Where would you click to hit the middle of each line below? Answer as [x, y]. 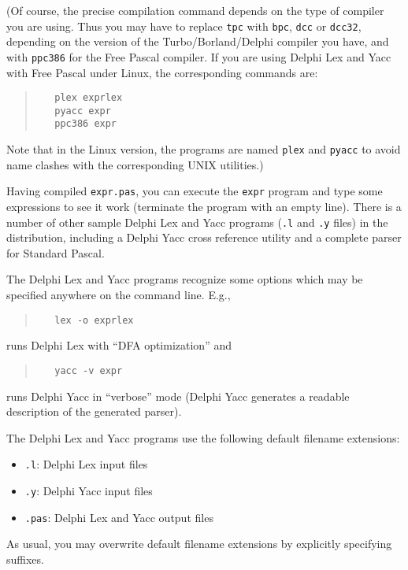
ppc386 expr [86, 124]
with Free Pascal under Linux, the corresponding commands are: [162, 72]
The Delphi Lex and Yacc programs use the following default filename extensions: [203, 437]
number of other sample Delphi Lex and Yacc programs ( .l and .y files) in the [197, 222]
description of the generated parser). [94, 411]
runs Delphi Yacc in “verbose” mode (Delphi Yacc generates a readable [178, 396]
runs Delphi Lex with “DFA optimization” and [119, 345]
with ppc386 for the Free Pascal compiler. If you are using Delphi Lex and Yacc [199, 56]
